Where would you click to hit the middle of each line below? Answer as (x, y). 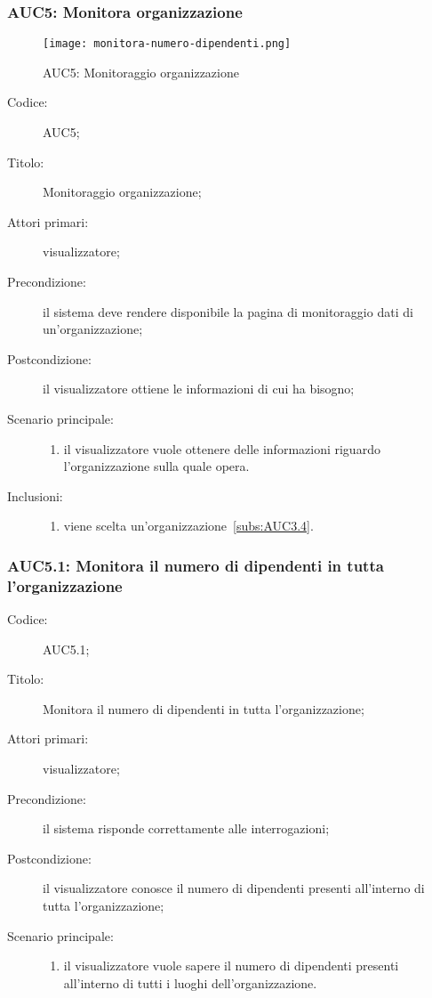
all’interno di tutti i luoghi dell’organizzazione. (190, 982)
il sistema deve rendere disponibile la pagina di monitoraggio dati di (228, 311)
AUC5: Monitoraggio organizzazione (141, 72)
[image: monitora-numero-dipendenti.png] (167, 44)
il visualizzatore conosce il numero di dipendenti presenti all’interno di (234, 888)
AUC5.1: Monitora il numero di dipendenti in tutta (196, 565)
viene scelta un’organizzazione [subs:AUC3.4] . (188, 526)
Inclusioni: (35, 495)
